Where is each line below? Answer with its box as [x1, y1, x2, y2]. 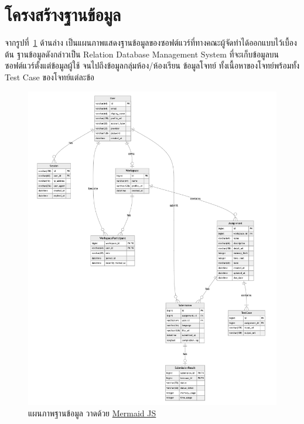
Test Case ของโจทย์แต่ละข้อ [5, 70, 95, 83]
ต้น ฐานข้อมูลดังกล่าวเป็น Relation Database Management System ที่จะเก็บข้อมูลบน [5, 48, 279, 60]
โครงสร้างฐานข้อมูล [5, 2, 121, 26]
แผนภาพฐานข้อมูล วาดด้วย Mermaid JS [28, 407, 156, 419]
